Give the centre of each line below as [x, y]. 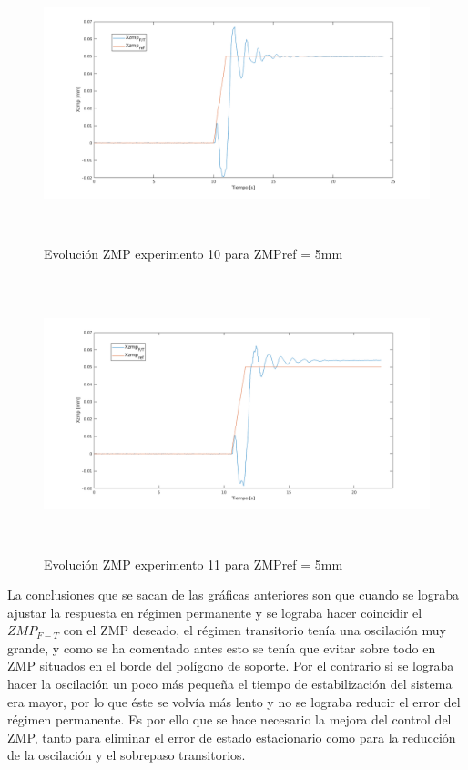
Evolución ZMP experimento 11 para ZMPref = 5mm [193, 564]
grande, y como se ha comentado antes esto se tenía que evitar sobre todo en [222, 647]
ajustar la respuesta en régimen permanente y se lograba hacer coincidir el [215, 612]
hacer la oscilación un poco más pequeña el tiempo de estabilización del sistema [230, 684]
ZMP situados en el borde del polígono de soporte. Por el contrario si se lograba [231, 666]
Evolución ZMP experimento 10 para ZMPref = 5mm [193, 253]
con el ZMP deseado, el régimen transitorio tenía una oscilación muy [254, 630]
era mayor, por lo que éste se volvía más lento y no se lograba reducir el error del [234, 701]
